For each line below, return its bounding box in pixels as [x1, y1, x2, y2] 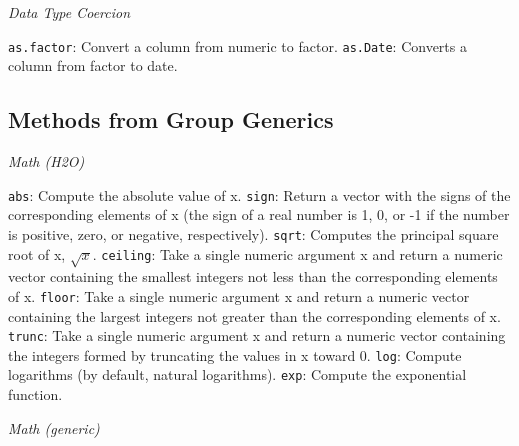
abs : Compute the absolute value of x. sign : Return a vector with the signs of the [8, 184, 511, 205]
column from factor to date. [8, 55, 178, 76]
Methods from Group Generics [8, 104, 334, 135]
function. [8, 384, 63, 405]
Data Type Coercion [8, 2, 131, 22]
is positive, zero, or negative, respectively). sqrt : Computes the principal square [8, 223, 499, 244]
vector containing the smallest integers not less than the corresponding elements [8, 266, 498, 287]
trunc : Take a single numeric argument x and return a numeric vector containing [8, 325, 506, 346]
